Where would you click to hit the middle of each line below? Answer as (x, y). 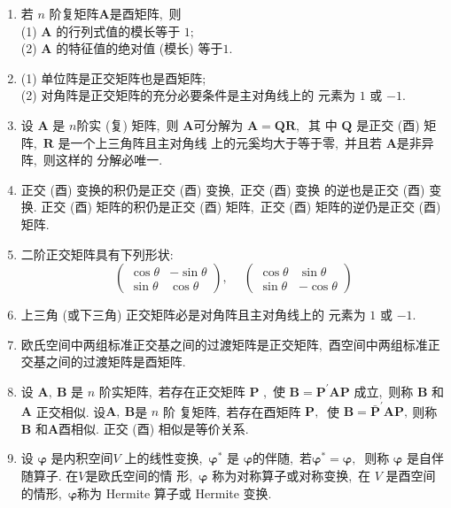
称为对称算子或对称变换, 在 (292, 475)
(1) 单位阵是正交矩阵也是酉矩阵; (113, 77)
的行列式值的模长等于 (118, 31)
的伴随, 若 (283, 458)
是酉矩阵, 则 (145, 13)
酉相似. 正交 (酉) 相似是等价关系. (154, 428)
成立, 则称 (384, 391)
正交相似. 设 (71, 411)
